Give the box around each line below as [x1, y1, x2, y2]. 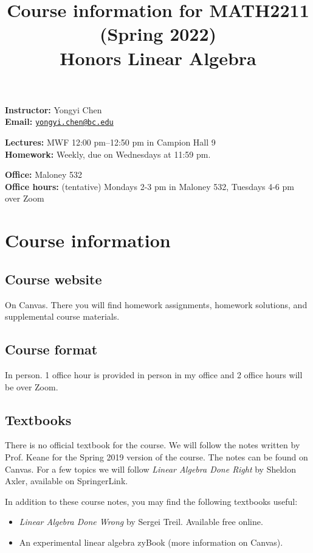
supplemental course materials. [5, 310, 120, 323]
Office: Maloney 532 [5, 168, 82, 181]
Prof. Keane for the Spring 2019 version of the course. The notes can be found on [5, 450, 308, 463]
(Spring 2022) [99, 21, 217, 46]
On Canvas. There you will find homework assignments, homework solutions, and [5, 298, 308, 311]
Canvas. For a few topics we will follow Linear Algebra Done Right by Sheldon [5, 462, 296, 475]
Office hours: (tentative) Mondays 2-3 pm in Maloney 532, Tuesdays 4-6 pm [5, 180, 294, 192]
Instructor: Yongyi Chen [5, 103, 102, 116]
